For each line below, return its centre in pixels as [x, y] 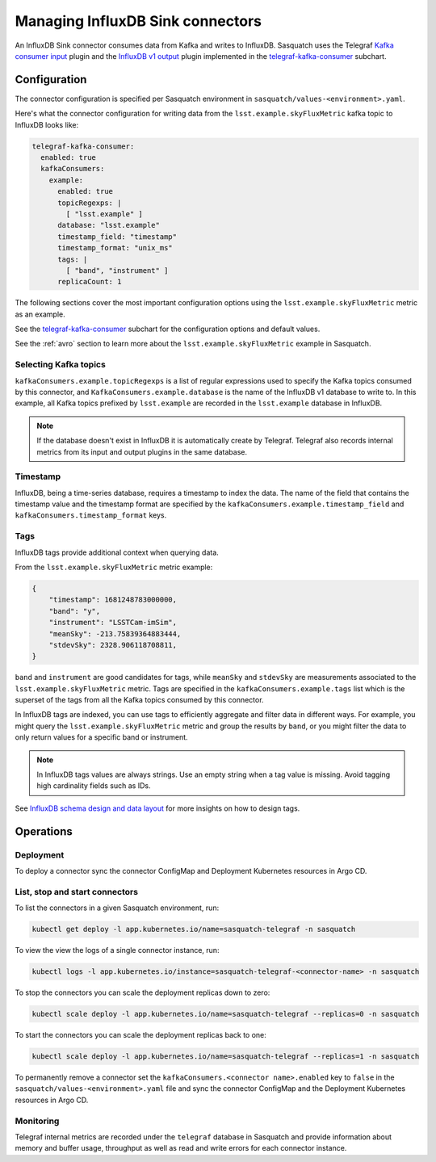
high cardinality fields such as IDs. [94, 786]
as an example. [40, 314]
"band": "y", [75, 611]
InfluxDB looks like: [47, 124]
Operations [44, 831]
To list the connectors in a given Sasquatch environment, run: [117, 908]
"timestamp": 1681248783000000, [113, 600]
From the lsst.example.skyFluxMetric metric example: [114, 567]
